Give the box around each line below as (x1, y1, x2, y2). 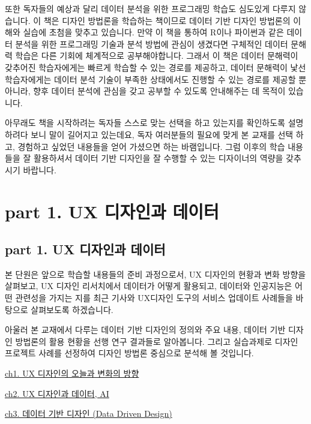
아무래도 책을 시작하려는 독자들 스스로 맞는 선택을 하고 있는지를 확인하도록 (5, 116, 285, 129)
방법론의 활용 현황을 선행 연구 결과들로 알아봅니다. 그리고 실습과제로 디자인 (15, 335, 298, 347)
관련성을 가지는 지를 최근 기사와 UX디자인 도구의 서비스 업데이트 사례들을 (15, 291, 293, 304)
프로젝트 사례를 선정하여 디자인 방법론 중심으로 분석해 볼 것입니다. (5, 347, 254, 359)
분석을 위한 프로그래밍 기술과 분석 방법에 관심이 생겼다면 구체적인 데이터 (15, 37, 288, 50)
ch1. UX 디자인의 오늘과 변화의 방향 (5, 367, 139, 380)
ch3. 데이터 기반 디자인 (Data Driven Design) (5, 407, 172, 420)
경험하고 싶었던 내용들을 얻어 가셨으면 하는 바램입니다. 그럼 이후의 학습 (17, 140, 285, 152)
